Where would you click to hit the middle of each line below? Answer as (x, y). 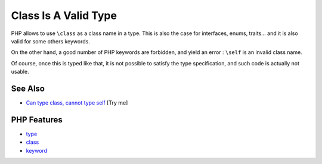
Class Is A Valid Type (64, 15)
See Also (28, 88)
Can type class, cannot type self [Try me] (77, 103)
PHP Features (37, 120)
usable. (20, 72)
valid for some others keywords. (51, 41)
